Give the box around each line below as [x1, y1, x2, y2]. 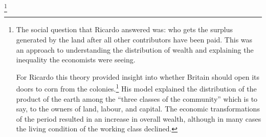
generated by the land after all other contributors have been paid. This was [16, 34, 253, 44]
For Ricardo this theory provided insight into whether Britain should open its [16, 71, 260, 82]
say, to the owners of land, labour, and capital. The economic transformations [16, 103, 260, 114]
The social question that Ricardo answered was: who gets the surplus [16, 24, 233, 35]
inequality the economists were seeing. [16, 54, 136, 65]
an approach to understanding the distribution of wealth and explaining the [16, 44, 254, 55]
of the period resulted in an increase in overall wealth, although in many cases [16, 113, 261, 124]
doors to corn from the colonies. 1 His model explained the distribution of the [16, 82, 257, 94]
